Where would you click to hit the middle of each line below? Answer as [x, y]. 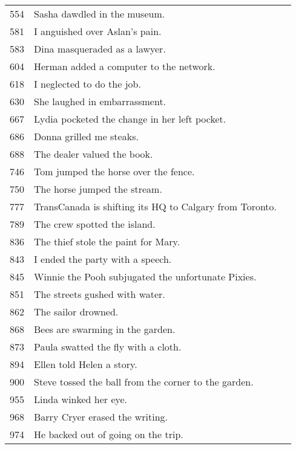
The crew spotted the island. [95, 224]
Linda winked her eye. [81, 399]
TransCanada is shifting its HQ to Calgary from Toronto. [156, 206]
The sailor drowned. [76, 312]
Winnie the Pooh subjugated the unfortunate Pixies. [145, 276]
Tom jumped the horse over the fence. [114, 171]
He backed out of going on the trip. [109, 434]
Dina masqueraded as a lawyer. [100, 49]
